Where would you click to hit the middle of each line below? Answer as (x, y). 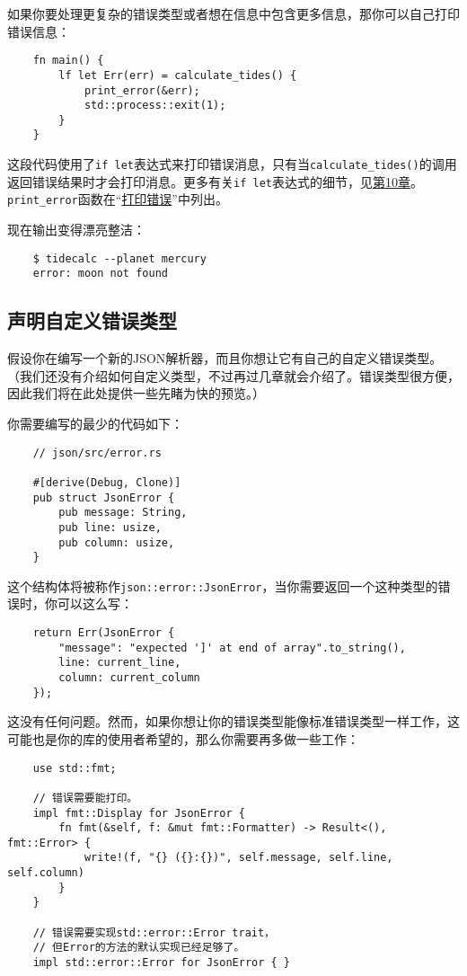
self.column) (46, 873)
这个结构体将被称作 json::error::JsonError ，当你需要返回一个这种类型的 (223, 586)
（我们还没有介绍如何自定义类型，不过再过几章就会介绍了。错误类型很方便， (233, 375)
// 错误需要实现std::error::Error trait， (154, 932)
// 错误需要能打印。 (85, 798)
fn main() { (68, 61)
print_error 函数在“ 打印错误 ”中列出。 (118, 199)
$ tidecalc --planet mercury (119, 258)
